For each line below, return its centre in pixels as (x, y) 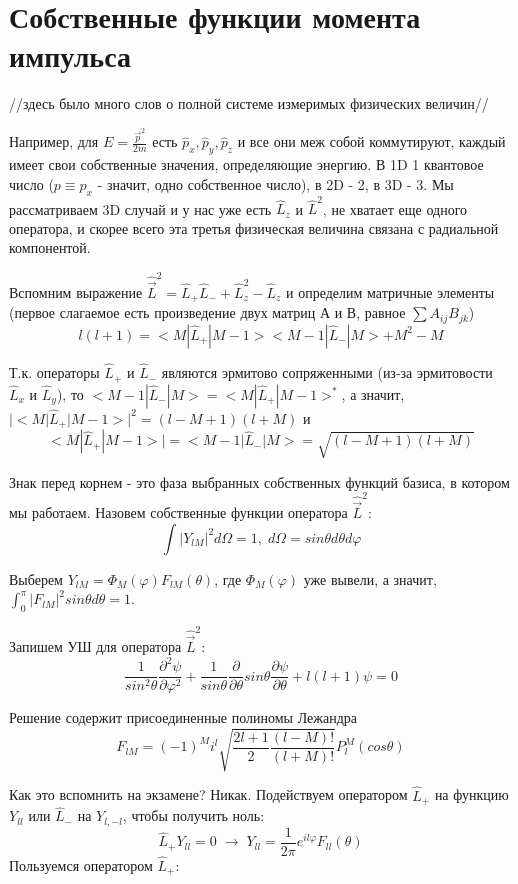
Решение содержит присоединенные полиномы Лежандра (183, 717)
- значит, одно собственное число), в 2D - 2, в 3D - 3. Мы (275, 183)
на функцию (471, 794)
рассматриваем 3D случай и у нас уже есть (140, 208)
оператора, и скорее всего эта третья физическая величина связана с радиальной (254, 227)
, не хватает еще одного (395, 208)
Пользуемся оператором (81, 864)
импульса (70, 55)
